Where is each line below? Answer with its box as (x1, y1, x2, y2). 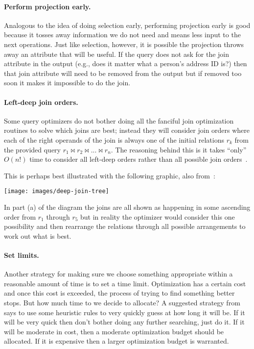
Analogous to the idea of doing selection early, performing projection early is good (4, 20, 251, 30)
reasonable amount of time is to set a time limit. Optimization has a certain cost (4, 278, 246, 288)
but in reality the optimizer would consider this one (80, 211, 235, 222)
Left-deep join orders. (4, 97, 78, 107)
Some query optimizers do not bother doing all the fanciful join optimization (4, 115, 234, 125)
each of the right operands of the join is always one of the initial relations (4, 134, 224, 145)
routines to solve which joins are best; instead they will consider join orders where (4, 125, 250, 135)
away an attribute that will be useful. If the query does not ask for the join (4, 49, 230, 59)
